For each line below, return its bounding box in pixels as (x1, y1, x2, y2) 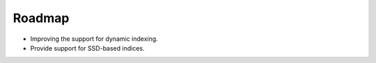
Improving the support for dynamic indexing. (30, 35, 158, 43)
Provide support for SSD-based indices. (30, 44, 145, 52)
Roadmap (13, 10, 70, 26)
